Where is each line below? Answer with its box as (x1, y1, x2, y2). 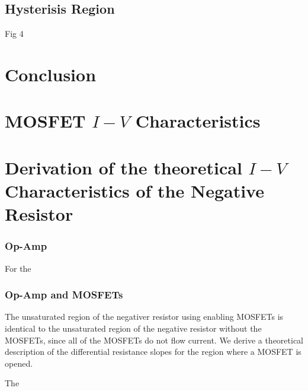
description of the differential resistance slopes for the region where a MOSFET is (5, 345, 301, 358)
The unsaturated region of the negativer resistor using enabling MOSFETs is (5, 310, 284, 323)
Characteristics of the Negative (5, 178, 264, 202)
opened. (5, 357, 33, 369)
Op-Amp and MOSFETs (5, 287, 123, 302)
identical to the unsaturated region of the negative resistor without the (5, 322, 262, 334)
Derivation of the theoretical (5, 155, 242, 179)
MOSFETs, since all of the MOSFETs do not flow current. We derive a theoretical (5, 333, 304, 346)
